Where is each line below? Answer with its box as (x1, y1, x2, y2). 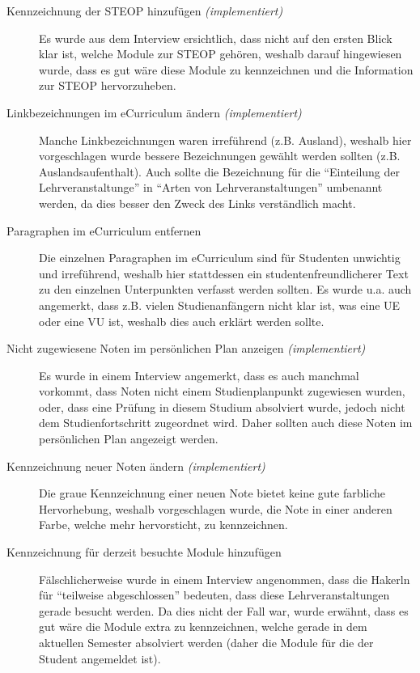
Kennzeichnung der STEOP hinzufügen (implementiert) (6, 2, 283, 19)
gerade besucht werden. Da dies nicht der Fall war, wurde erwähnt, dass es (39, 602, 409, 619)
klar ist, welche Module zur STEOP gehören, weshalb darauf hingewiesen (39, 45, 402, 62)
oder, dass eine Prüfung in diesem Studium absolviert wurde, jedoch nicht (39, 398, 405, 415)
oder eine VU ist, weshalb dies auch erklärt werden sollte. (39, 312, 325, 329)
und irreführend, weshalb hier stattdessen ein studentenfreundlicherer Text (39, 265, 409, 281)
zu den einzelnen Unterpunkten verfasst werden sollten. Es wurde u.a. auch (39, 281, 412, 298)
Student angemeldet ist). (39, 650, 161, 667)
